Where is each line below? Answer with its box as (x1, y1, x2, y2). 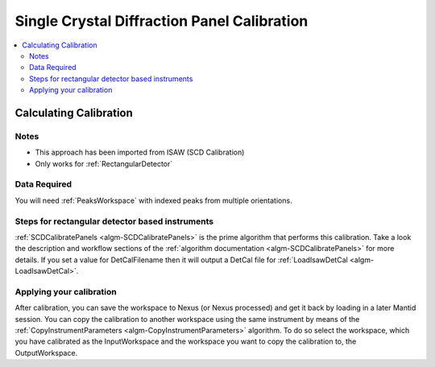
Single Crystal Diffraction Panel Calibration (14, 12, 309, 30)
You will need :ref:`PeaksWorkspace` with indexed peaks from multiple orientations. (14, 196, 293, 205)
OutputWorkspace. (14, 348, 78, 357)
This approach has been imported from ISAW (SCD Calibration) (35, 147, 245, 157)
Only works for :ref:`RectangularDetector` (35, 159, 173, 168)
